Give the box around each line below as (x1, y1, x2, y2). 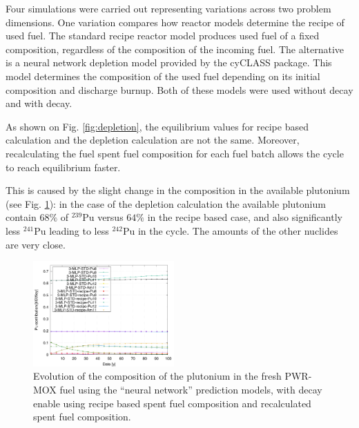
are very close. (6, 237, 66, 251)
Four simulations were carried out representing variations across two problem (6, 1, 331, 15)
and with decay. (6, 96, 72, 110)
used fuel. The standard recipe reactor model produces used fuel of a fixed (6, 28, 320, 43)
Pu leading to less (34, 223, 109, 237)
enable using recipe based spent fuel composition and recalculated (33, 396, 311, 410)
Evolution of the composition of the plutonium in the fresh (33, 369, 282, 383)
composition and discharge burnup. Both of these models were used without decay (6, 82, 353, 97)
